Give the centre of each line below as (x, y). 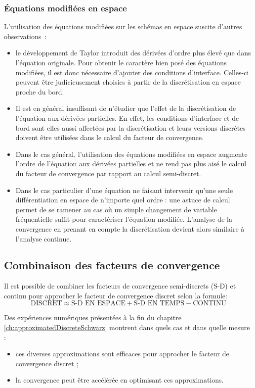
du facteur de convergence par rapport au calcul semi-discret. (108, 173)
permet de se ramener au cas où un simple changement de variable (116, 209)
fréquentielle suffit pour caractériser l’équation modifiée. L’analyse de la (124, 219)
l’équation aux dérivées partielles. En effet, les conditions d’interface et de (127, 118)
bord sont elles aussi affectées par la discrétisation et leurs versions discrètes (130, 127)
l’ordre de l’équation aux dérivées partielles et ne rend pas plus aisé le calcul (131, 164)
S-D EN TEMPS (159, 304)
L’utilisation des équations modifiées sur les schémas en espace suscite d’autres (123, 26)
